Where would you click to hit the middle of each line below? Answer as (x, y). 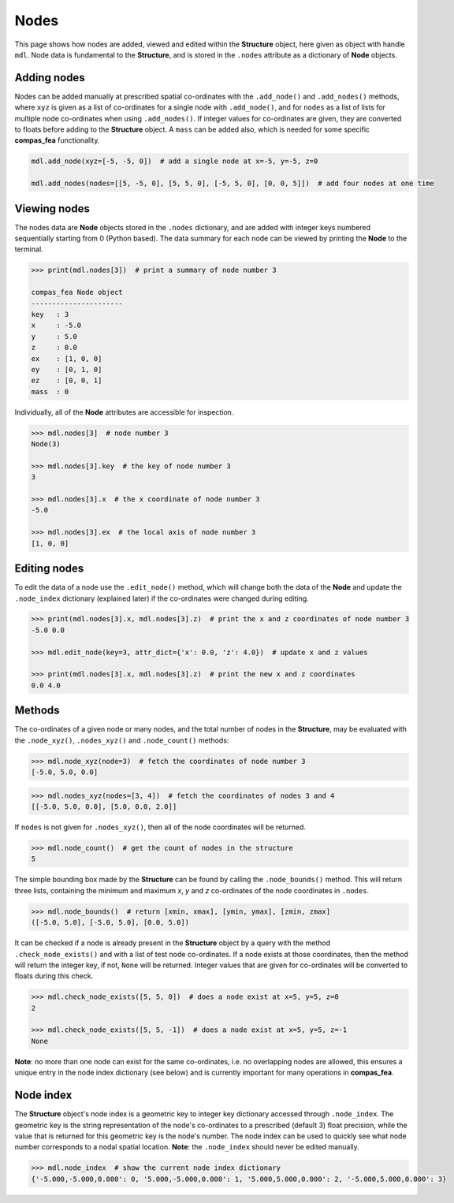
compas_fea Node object (77, 292)
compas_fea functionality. (57, 140)
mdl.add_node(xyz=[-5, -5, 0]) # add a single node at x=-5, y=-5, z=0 (175, 161)
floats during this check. (54, 976)
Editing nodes (49, 569)
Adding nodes (50, 78)
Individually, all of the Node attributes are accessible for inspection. (124, 412)
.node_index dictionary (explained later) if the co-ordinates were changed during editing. (162, 598)
